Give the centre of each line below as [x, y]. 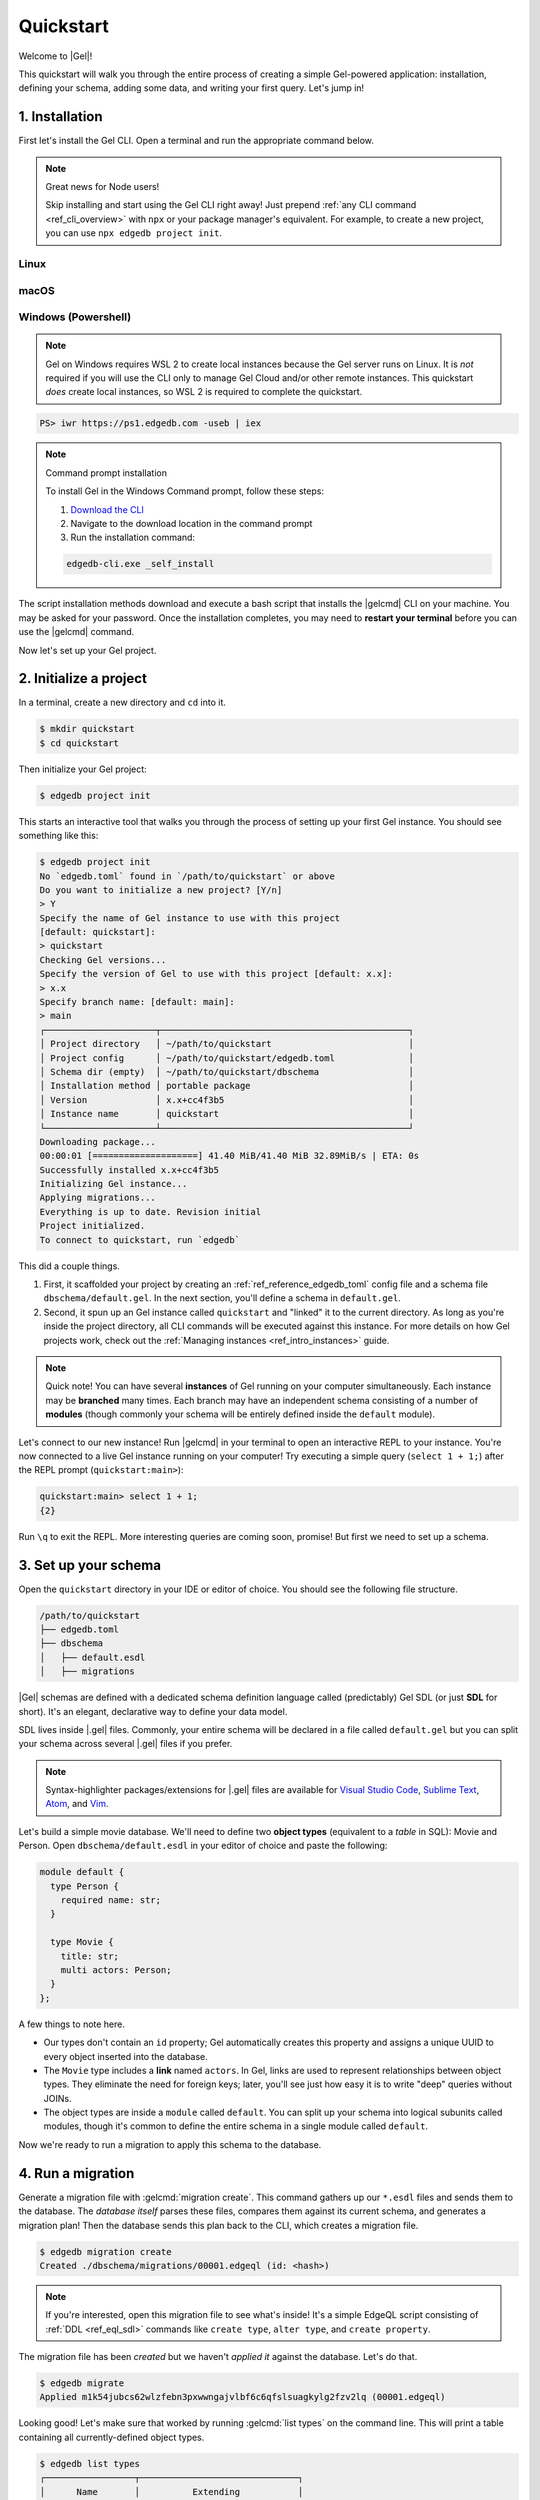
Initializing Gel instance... [113, 1184]
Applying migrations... [98, 1198]
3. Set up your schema [90, 1565]
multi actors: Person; [116, 1969]
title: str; [90, 1956]
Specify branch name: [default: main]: [137, 1002]
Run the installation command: [132, 537]
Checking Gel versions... [103, 959]
